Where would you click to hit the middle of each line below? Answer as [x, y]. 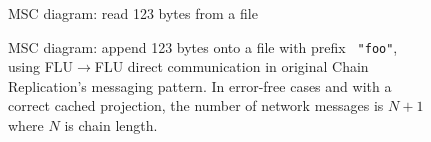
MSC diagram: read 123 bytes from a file [133, 13]
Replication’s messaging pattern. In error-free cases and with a [200, 85]
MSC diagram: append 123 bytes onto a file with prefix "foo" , [203, 46]
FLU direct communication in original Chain [231, 66]
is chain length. [111, 125]
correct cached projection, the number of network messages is [196, 105]
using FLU [41, 66]
